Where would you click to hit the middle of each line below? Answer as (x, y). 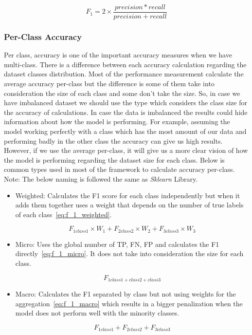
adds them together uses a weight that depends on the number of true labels (129, 205)
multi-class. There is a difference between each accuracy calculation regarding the (125, 64)
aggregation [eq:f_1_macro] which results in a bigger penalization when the (129, 303)
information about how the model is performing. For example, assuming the (117, 121)
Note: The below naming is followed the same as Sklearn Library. (101, 179)
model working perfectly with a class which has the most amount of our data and (125, 131)
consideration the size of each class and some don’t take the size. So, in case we (122, 93)
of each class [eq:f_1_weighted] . (63, 214)
